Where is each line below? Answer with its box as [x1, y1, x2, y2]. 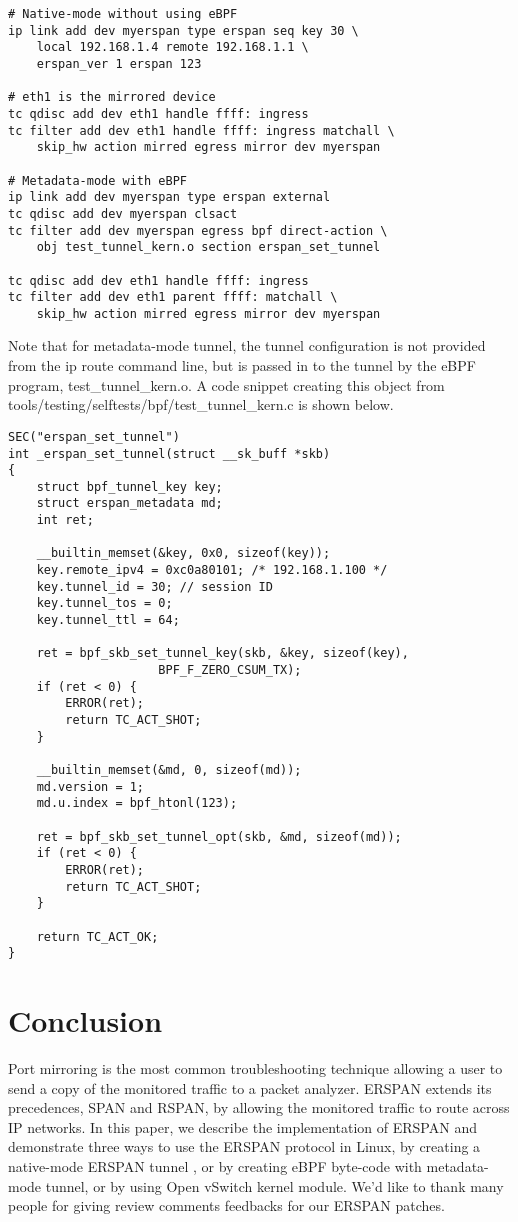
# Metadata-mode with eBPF [8, 173, 187, 188]
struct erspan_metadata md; [36, 496, 223, 511]
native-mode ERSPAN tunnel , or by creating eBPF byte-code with [8, 1155, 422, 1176]
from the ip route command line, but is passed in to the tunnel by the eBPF [8, 355, 476, 376]
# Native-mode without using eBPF [8, 7, 238, 21]
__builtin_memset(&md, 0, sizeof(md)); [36, 762, 302, 777]
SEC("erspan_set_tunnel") [8, 429, 180, 444]
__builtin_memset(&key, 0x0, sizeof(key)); [36, 546, 331, 561]
